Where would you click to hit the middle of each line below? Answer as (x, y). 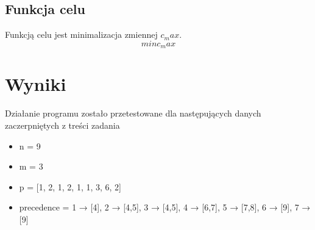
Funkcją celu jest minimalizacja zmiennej (81, 34)
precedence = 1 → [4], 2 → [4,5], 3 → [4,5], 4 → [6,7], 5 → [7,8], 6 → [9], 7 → (165, 207)
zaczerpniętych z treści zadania (62, 125)
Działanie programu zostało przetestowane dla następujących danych (133, 113)
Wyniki (36, 84)
